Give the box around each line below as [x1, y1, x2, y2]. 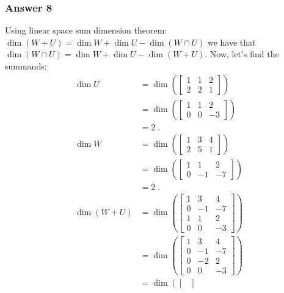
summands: [5, 60, 47, 72]
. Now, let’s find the [205, 48, 279, 60]
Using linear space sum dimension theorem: [5, 24, 167, 37]
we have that [207, 35, 256, 48]
